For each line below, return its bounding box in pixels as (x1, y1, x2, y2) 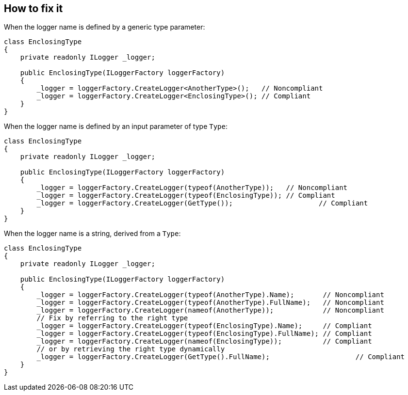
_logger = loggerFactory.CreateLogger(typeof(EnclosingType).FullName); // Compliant (36, 330, 372, 338)
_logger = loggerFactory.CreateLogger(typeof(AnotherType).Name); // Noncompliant (36, 291, 384, 299)
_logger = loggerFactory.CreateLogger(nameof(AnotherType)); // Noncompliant (36, 306, 384, 315)
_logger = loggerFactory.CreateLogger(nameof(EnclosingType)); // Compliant (36, 337, 372, 346)
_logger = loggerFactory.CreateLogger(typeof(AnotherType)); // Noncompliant (36, 184, 348, 192)
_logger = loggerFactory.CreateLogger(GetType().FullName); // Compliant (36, 353, 405, 361)
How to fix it (4, 2, 63, 15)
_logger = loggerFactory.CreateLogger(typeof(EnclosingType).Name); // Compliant (36, 322, 372, 330)
